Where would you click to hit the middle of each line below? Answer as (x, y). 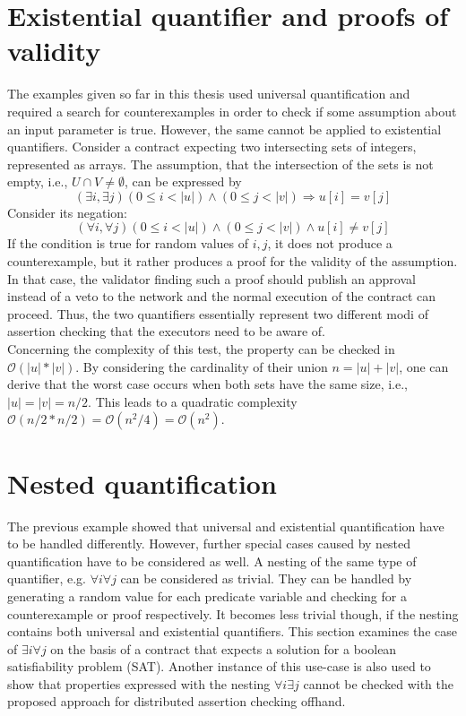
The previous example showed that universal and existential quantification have (226, 526)
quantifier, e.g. (47, 578)
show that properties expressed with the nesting (139, 683)
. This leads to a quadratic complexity (193, 401)
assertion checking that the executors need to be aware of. (166, 331)
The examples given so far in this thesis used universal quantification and (209, 94)
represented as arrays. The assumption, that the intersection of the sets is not (220, 164)
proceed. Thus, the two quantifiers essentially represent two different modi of (218, 313)
